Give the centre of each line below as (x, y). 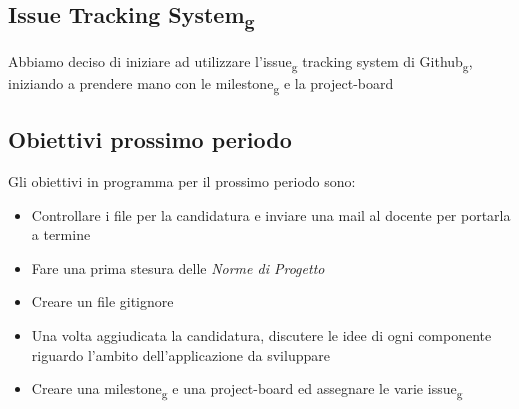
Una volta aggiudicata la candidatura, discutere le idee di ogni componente (261, 334)
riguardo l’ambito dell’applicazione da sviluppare (180, 354)
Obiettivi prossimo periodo (150, 139)
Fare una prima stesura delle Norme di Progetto (178, 267)
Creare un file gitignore (102, 301)
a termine (61, 234)
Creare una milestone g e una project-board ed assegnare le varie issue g (247, 389)
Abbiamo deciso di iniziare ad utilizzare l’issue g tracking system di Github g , (240, 62)
